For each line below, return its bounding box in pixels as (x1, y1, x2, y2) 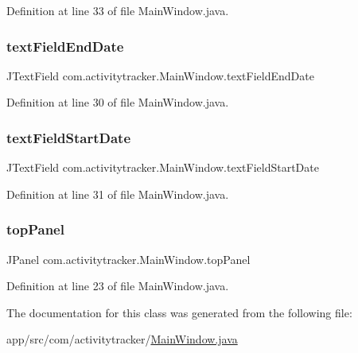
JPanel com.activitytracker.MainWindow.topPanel (6, 250, 251, 267)
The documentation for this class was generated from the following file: (6, 304, 352, 320)
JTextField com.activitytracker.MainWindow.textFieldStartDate (6, 159, 319, 176)
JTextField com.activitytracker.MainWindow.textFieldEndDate (6, 67, 314, 83)
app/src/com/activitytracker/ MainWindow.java (6, 331, 238, 347)
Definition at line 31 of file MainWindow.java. (6, 185, 229, 202)
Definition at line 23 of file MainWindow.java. (6, 277, 229, 294)
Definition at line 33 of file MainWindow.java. (6, 2, 229, 18)
